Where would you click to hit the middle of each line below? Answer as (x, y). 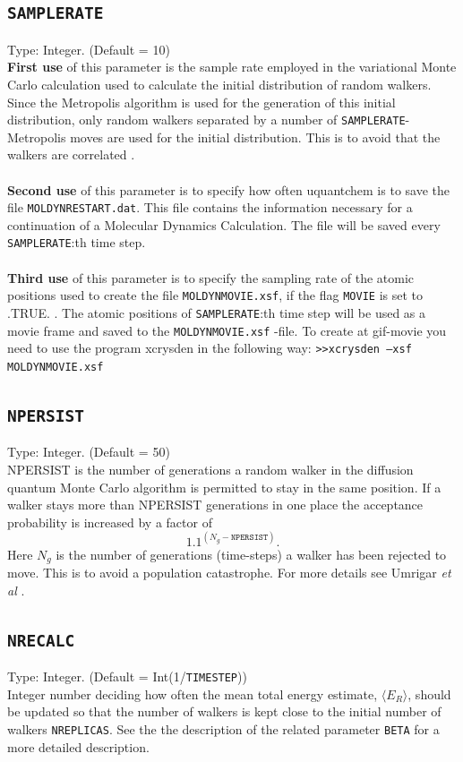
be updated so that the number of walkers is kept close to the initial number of (224, 711)
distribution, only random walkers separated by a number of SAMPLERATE (206, 120)
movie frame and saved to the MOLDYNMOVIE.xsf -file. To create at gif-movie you (227, 330)
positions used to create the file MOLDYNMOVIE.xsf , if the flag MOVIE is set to (215, 295)
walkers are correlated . (71, 154)
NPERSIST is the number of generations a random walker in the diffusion (210, 469)
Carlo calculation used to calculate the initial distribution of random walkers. (219, 84)
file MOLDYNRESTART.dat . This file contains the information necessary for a (210, 207)
